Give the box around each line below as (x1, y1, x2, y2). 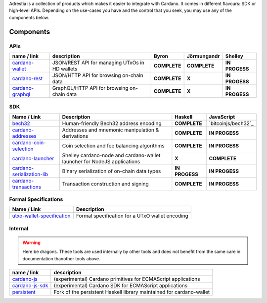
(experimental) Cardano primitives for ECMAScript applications (53, 276, 200, 283)
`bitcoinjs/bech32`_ (209, 120, 254, 126)
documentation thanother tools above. (22, 255, 100, 261)
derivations (62, 132, 89, 139)
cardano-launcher (12, 155, 54, 162)
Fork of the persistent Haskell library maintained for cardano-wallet (53, 289, 210, 296)
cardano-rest (12, 75, 43, 82)
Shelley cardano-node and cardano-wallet (62, 152, 161, 159)
